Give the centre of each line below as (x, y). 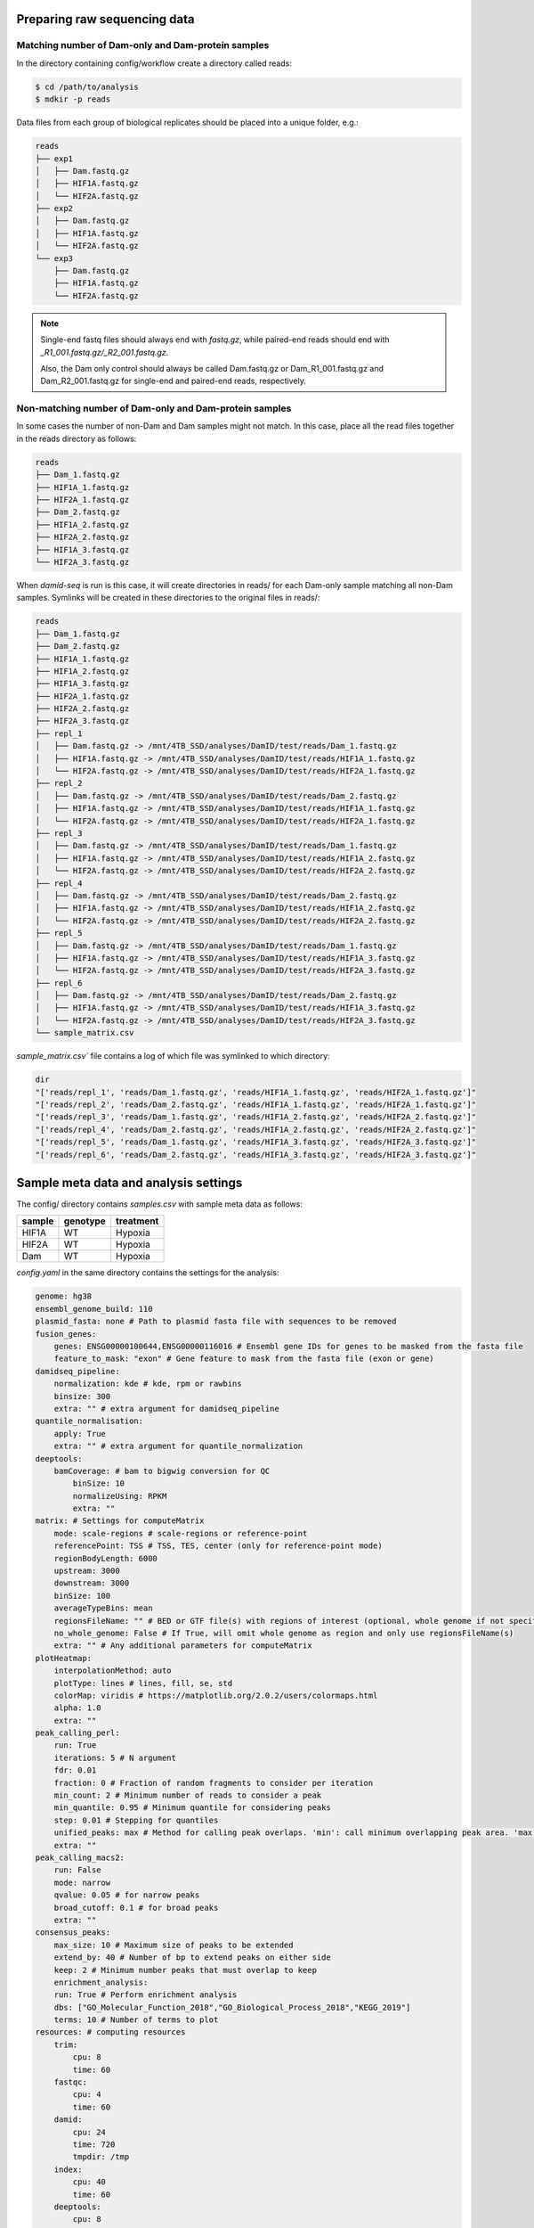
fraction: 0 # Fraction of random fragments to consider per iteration (214, 1783)
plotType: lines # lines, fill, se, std (143, 1683)
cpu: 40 (89, 2182)
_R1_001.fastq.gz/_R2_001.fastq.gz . (105, 352)
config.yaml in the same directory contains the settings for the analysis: (148, 1273)
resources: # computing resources (110, 2032)
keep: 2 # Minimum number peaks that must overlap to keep (186, 1970)
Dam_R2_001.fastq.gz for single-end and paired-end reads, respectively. (173, 381)
